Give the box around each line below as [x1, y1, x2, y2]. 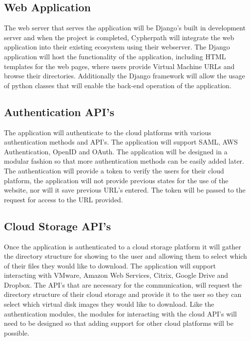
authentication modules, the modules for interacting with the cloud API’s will [4, 308, 237, 318]
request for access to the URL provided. [4, 194, 123, 204]
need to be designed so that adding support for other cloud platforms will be [4, 318, 233, 328]
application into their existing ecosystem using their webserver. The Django [4, 42, 230, 52]
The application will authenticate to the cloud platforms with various [4, 127, 211, 137]
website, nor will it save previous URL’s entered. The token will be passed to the [4, 185, 246, 195]
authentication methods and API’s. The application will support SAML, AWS [4, 137, 238, 147]
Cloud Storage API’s [4, 218, 111, 233]
